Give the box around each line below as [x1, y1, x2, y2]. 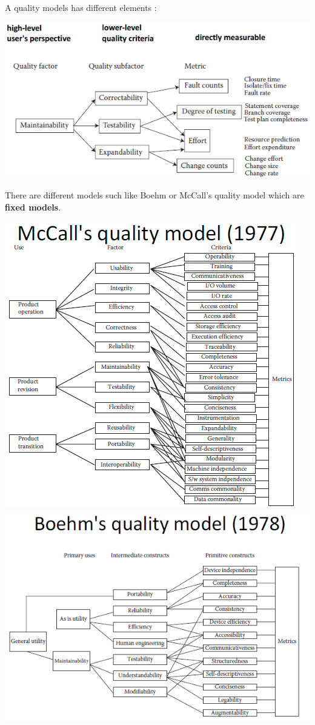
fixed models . [5, 200, 61, 213]
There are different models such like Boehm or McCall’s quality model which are [5, 189, 304, 201]
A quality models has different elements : [5, 1, 157, 13]
